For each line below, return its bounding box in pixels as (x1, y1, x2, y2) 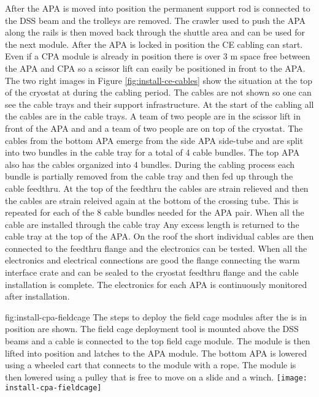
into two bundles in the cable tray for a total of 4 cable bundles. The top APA (5, 146, 300, 159)
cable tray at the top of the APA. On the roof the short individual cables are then (5, 230, 314, 243)
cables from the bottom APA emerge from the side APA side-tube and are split (5, 134, 304, 146)
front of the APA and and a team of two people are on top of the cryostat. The (5, 121, 303, 134)
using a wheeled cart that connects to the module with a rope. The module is (5, 358, 296, 371)
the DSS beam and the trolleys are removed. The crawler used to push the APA (5, 13, 306, 26)
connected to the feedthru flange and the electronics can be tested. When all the (5, 241, 307, 254)
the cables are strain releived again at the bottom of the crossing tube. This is (5, 194, 299, 206)
